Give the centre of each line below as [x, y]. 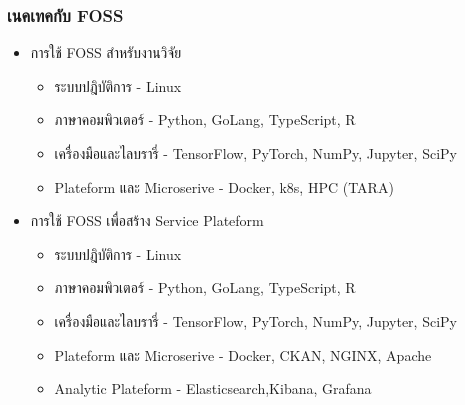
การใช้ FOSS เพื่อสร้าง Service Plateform [147, 220]
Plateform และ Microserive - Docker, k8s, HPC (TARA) [224, 186]
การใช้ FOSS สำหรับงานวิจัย [106, 52]
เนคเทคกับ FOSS [65, 14]
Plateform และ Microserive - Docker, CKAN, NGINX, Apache [243, 354]
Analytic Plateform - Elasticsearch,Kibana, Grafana [213, 388]
